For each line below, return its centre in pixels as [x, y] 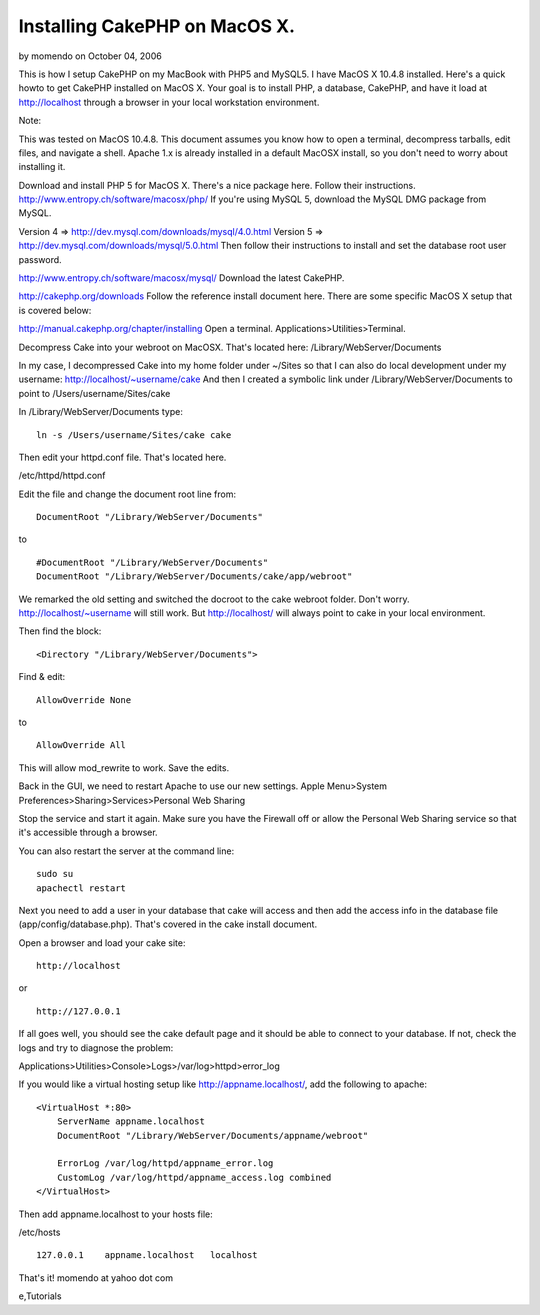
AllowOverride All [81, 745]
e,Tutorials [40, 1296]
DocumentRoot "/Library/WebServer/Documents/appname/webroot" [212, 1135]
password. [40, 259]
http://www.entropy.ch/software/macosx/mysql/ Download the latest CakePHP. [181, 278]
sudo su [55, 874]
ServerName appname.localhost [130, 1121]
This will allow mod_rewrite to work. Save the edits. [124, 767]
